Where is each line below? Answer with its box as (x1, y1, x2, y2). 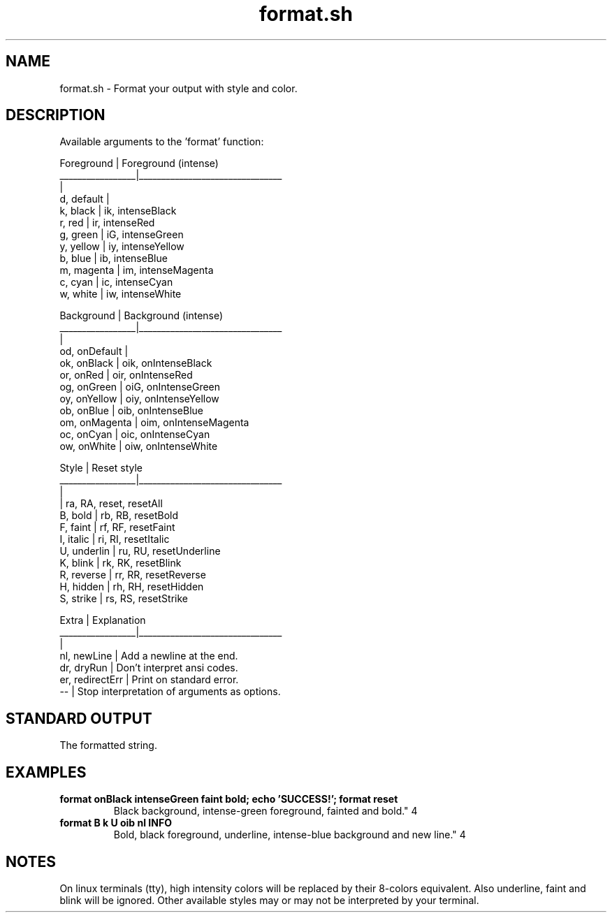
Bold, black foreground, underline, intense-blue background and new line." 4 (113, 829, 466, 841)
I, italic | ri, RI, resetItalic (59, 533, 170, 546)
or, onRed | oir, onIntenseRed (59, 369, 193, 381)
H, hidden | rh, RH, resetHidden (59, 581, 204, 593)
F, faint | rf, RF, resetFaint (59, 521, 175, 534)
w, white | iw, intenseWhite (59, 288, 182, 300)
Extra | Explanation (59, 614, 146, 627)
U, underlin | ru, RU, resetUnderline (59, 545, 221, 558)
